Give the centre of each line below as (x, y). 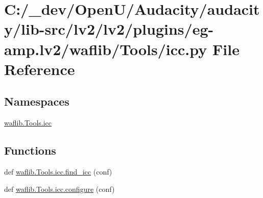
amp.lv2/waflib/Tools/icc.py (106, 49)
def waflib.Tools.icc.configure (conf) (59, 189)
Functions (30, 150)
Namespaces (37, 101)
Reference (40, 69)
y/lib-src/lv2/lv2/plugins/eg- (109, 29)
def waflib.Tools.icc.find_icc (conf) (58, 171)
